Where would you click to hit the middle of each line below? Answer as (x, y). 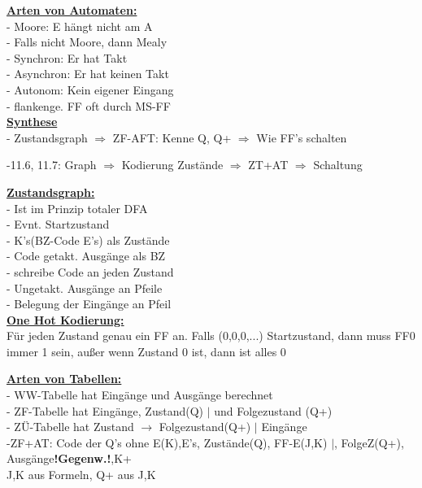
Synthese (32, 122)
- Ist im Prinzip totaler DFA (77, 208)
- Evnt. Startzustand (58, 224)
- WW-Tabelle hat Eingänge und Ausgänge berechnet (140, 395)
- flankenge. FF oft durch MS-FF (89, 105)
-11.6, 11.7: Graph (52, 165)
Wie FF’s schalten (302, 137)
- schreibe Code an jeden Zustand (90, 271)
